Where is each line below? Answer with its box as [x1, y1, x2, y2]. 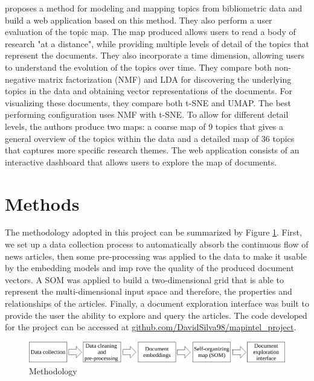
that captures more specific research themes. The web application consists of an [5, 144, 300, 156]
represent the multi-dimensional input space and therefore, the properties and [5, 285, 292, 298]
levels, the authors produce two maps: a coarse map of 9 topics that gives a [5, 120, 283, 132]
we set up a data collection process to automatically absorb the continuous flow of [5, 238, 309, 251]
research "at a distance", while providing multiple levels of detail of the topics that [5, 37, 309, 50]
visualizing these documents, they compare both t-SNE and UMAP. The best [5, 96, 292, 109]
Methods [5, 191, 80, 216]
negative [5, 72, 36, 85]
